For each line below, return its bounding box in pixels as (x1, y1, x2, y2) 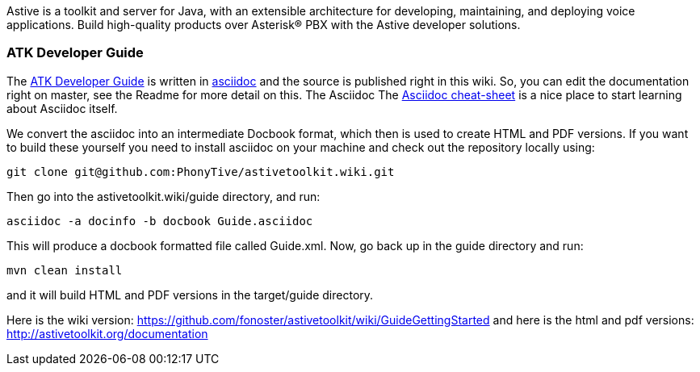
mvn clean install (6, 263, 123, 277)
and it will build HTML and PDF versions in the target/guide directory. (6, 287, 374, 302)
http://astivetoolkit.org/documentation (6, 326, 208, 341)
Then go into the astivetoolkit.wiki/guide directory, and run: (6, 189, 321, 203)
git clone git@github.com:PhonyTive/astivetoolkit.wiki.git (6, 165, 395, 178)
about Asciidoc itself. (6, 101, 118, 115)
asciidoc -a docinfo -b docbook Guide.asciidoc (6, 214, 313, 228)
